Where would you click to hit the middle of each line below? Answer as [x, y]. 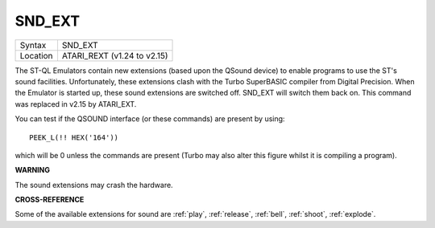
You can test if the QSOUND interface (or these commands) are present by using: [150, 119]
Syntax [33, 45]
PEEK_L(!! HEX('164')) [74, 137]
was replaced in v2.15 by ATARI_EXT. [76, 104]
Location [36, 55]
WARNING [32, 170]
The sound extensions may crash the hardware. [94, 185]
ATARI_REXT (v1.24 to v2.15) [115, 55]
